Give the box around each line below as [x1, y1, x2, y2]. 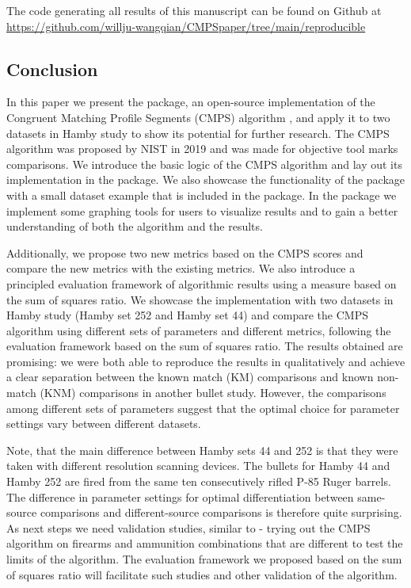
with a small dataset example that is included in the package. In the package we [6, 186, 397, 203]
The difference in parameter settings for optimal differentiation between [6, 488, 354, 505]
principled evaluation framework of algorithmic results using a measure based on [6, 275, 397, 292]
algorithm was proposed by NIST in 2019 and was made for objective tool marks [6, 140, 398, 157]
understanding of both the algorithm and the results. [6, 218, 263, 235]
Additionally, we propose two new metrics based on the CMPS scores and [6, 244, 363, 261]
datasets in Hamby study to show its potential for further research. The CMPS [6, 124, 390, 141]
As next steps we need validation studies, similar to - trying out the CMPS [6, 519, 371, 536]
